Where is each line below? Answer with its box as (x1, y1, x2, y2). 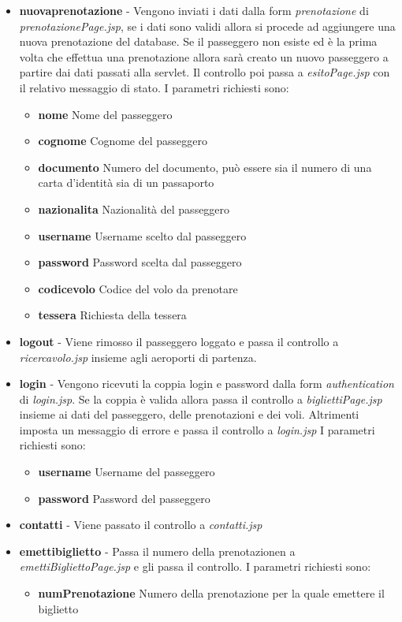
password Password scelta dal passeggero (38, 254, 242, 270)
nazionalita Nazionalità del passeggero (38, 200, 230, 217)
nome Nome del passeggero (38, 106, 173, 122)
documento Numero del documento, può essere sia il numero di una (38, 158, 372, 175)
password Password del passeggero (38, 490, 210, 506)
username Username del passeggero (38, 464, 215, 480)
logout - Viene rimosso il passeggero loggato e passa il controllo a (19, 333, 339, 349)
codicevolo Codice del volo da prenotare (38, 280, 238, 296)
